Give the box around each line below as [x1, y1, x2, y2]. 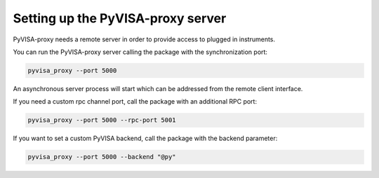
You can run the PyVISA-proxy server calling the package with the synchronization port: [13, 48, 268, 56]
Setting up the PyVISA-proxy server [13, 11, 227, 26]
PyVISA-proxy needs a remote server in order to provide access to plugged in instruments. [13, 35, 276, 43]
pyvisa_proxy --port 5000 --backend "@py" [27, 153, 176, 161]
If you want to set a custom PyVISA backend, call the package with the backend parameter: [13, 134, 278, 143]
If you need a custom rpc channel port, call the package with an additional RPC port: [13, 97, 258, 106]
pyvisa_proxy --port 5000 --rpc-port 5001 [27, 116, 176, 124]
